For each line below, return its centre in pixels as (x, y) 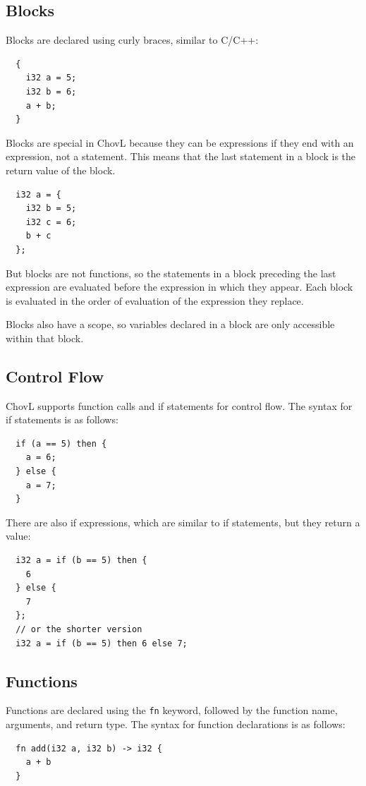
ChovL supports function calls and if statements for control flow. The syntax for (179, 405)
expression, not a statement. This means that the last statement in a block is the (181, 156)
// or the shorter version (79, 629)
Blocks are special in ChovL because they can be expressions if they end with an (180, 142)
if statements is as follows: (62, 419)
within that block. (45, 338)
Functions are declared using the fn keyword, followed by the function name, (172, 710)
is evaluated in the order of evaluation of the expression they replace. (155, 300)
